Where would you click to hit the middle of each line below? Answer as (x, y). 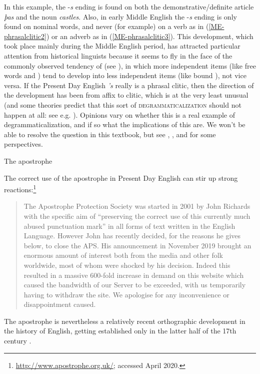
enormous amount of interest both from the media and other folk (123, 255)
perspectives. (23, 144)
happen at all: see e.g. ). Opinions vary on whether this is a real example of (120, 114)
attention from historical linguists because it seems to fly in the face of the (118, 55)
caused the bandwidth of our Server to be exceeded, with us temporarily (135, 285)
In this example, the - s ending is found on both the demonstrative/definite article (129, 7)
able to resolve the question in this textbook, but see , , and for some (110, 134)
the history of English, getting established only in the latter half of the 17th (120, 331)
